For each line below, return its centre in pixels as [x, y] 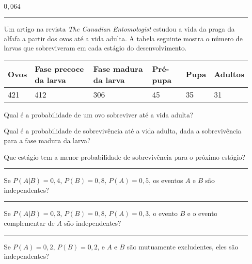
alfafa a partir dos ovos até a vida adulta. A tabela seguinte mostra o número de [123, 38]
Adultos [229, 74]
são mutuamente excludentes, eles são [182, 246]
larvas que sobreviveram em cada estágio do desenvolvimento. [95, 48]
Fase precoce [59, 68]
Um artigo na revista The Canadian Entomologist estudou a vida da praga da [119, 29]
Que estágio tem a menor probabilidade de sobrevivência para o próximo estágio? [125, 157]
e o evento [202, 213]
